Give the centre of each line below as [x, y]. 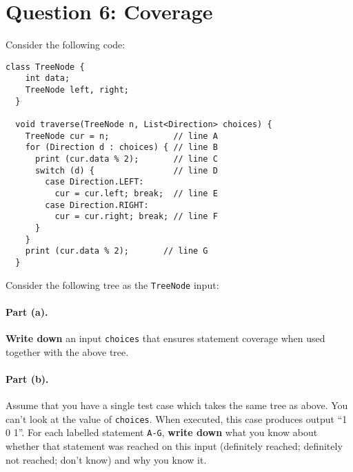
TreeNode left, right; [77, 90]
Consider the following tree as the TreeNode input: [112, 284]
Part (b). [27, 378]
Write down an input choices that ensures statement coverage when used [165, 338]
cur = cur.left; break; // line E [136, 193]
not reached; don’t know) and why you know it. [106, 459]
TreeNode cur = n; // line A [121, 136]
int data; [48, 78]
